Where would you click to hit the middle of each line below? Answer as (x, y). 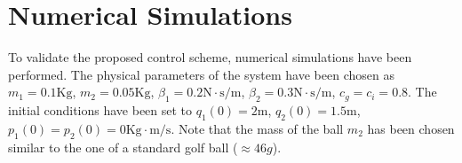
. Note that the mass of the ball (257, 128)
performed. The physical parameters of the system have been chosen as (201, 74)
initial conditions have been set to (100, 110)
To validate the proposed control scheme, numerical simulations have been (210, 57)
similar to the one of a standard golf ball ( (123, 147)
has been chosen (411, 128)
